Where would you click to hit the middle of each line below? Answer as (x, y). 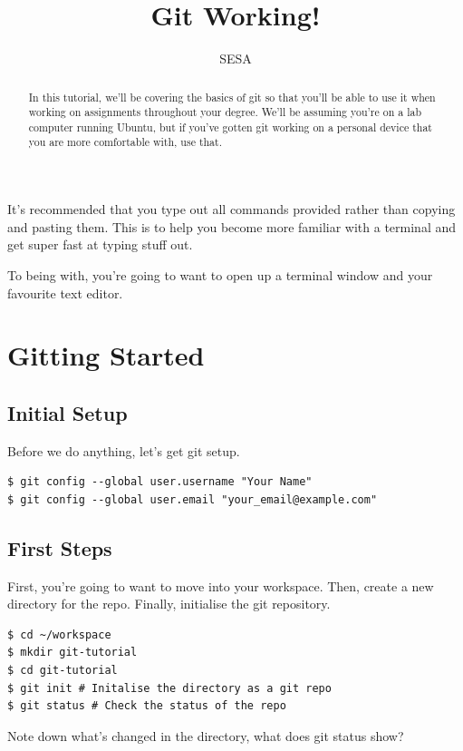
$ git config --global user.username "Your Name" (160, 482)
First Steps (60, 547)
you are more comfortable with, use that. (125, 142)
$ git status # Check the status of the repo (147, 706)
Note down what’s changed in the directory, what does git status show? (206, 735)
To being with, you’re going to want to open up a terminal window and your (220, 274)
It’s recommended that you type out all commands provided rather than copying (231, 209)
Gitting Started (106, 355)
